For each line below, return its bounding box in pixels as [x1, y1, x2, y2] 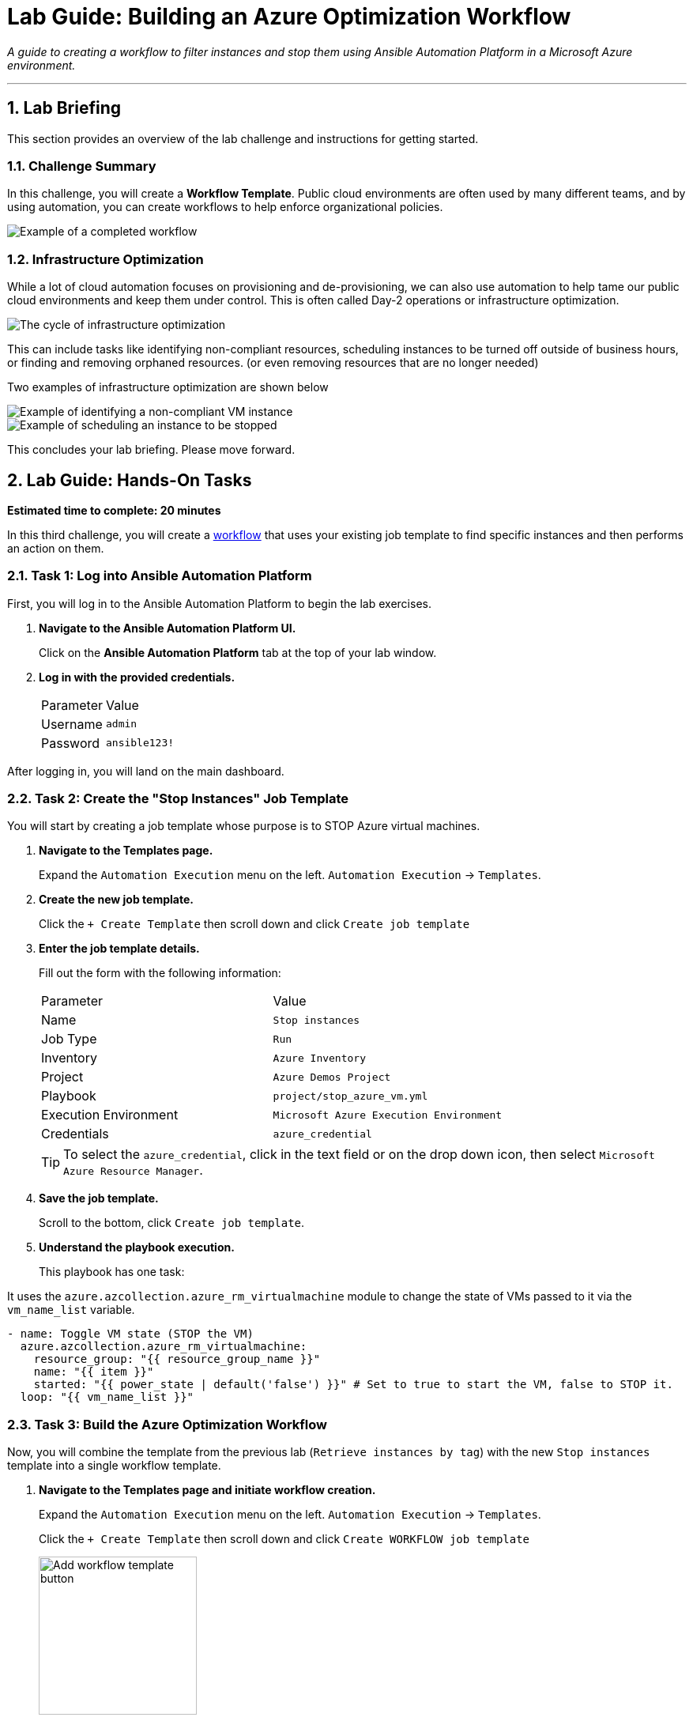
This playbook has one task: [39, 1265, 185, 1279]
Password [41, 734, 100, 751]
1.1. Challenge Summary [7, 157, 156, 174]
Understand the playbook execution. [39, 1240, 235, 1255]
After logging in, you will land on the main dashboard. [7, 764, 284, 778]
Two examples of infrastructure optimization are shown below [7, 380, 329, 394]
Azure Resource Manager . [63, 1162, 203, 1179]
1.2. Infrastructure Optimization [7, 251, 204, 267]
